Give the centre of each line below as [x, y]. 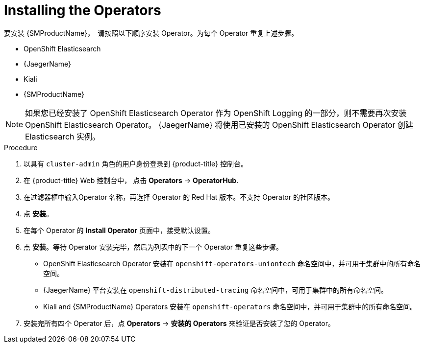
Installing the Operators [83, 10]
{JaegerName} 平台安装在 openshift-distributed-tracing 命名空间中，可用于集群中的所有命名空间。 [216, 290]
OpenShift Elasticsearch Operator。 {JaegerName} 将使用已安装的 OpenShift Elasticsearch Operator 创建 [219, 125]
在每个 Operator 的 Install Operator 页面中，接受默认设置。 [119, 230]
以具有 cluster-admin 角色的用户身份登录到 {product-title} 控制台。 [136, 163]
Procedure [21, 147]
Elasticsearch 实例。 [63, 136]
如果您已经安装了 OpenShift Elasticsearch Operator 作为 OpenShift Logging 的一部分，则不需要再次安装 [216, 113]
